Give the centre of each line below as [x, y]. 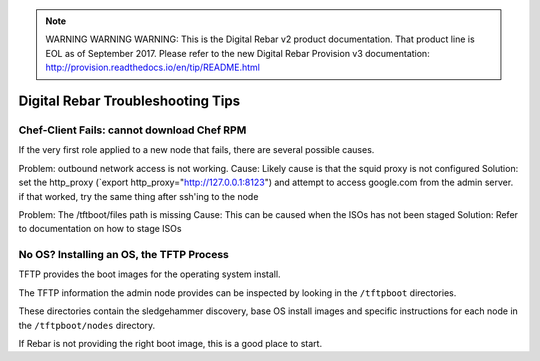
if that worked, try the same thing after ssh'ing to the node [138, 196]
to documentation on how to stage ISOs [100, 229]
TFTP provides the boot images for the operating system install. [149, 274]
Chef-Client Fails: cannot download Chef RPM [132, 130]
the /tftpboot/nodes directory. [87, 325]
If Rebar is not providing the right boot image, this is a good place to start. [170, 343]
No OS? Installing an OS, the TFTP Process [123, 255]
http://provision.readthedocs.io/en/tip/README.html [152, 67]
